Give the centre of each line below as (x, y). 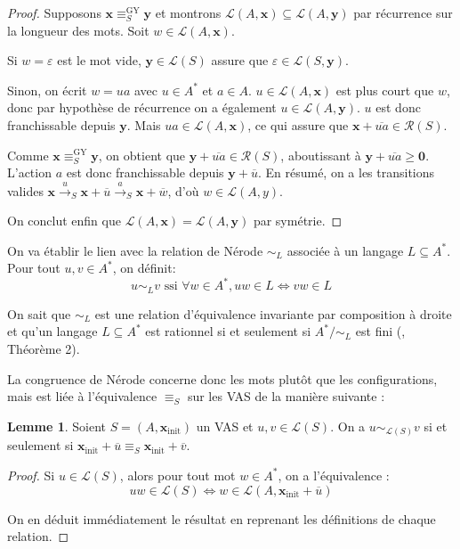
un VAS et (225, 426)
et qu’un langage (52, 331)
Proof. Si (31, 475)
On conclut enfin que (64, 221)
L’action (29, 172)
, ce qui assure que (298, 124)
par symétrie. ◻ (298, 221)
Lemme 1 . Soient (56, 426)
